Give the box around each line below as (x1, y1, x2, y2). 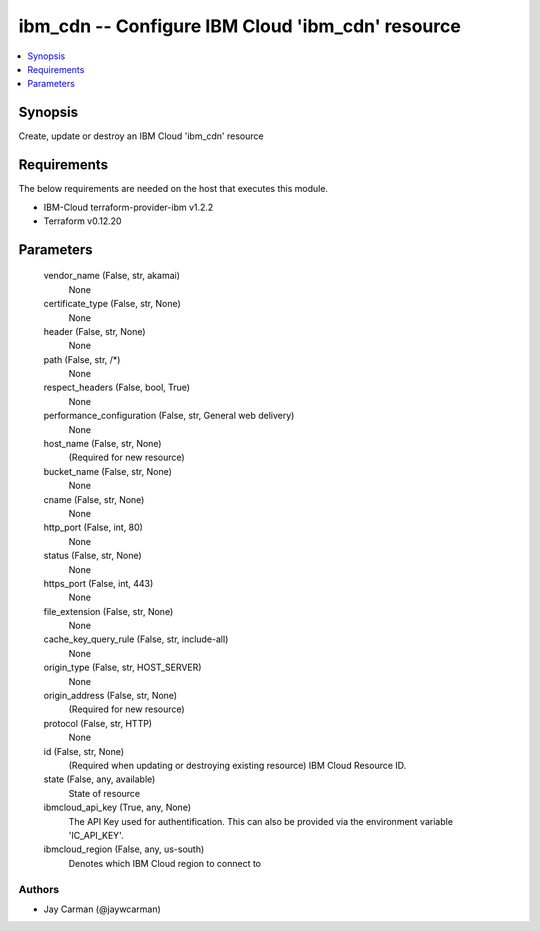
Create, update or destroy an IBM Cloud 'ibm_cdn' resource (18, 130, 264, 142)
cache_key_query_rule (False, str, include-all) (43, 633, 229, 645)
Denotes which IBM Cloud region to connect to (68, 857, 262, 869)
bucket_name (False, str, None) (43, 465, 172, 477)
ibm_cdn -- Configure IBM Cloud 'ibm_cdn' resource (18, 15, 462, 37)
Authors (18, 882, 60, 896)
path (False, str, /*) (43, 353, 121, 365)
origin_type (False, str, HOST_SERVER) (43, 661, 202, 674)
